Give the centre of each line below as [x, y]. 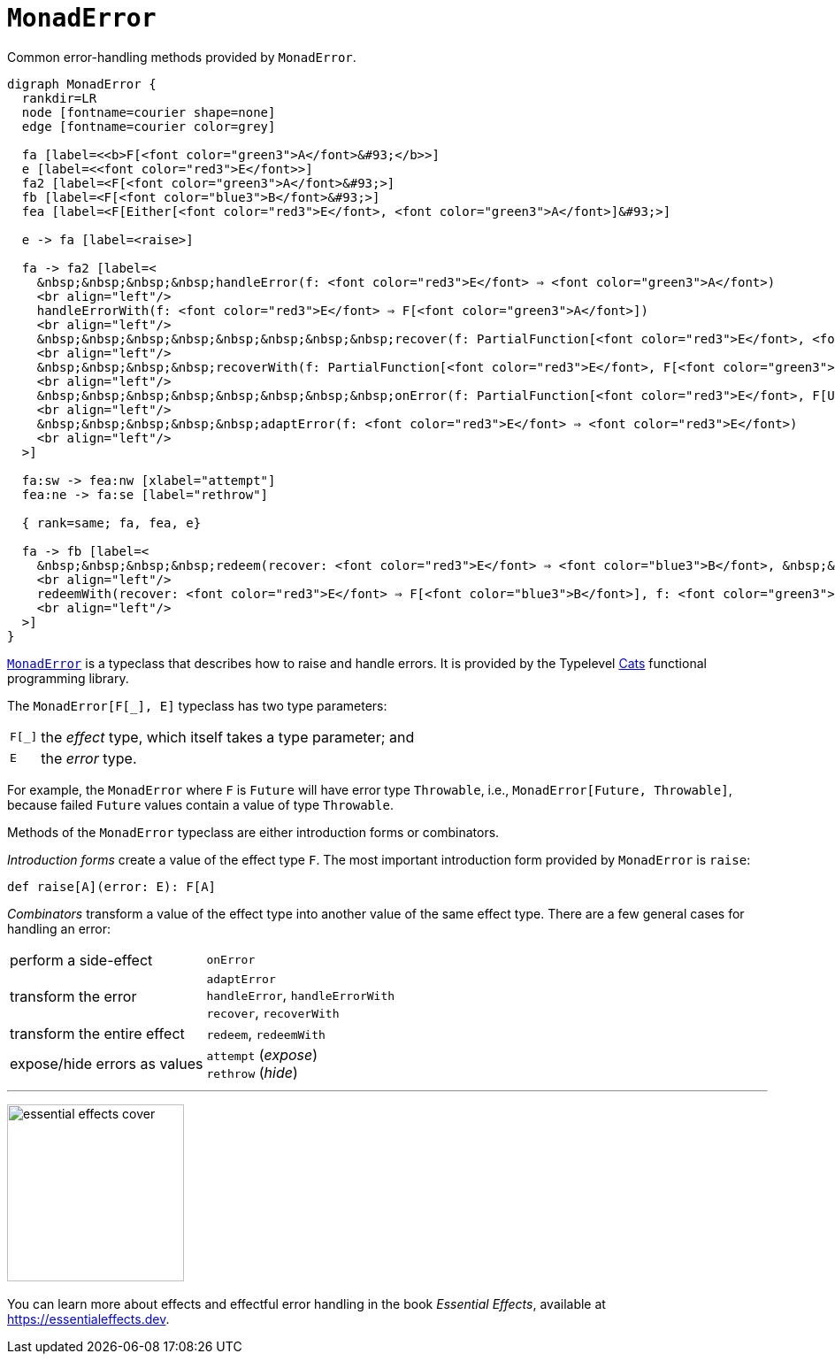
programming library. [68, 678]
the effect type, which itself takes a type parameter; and [228, 737]
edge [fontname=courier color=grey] [149, 126]
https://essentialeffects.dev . [88, 1319]
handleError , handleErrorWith [301, 994]
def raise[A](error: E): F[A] [112, 886]
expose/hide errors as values [107, 1063]
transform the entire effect [97, 1033]
